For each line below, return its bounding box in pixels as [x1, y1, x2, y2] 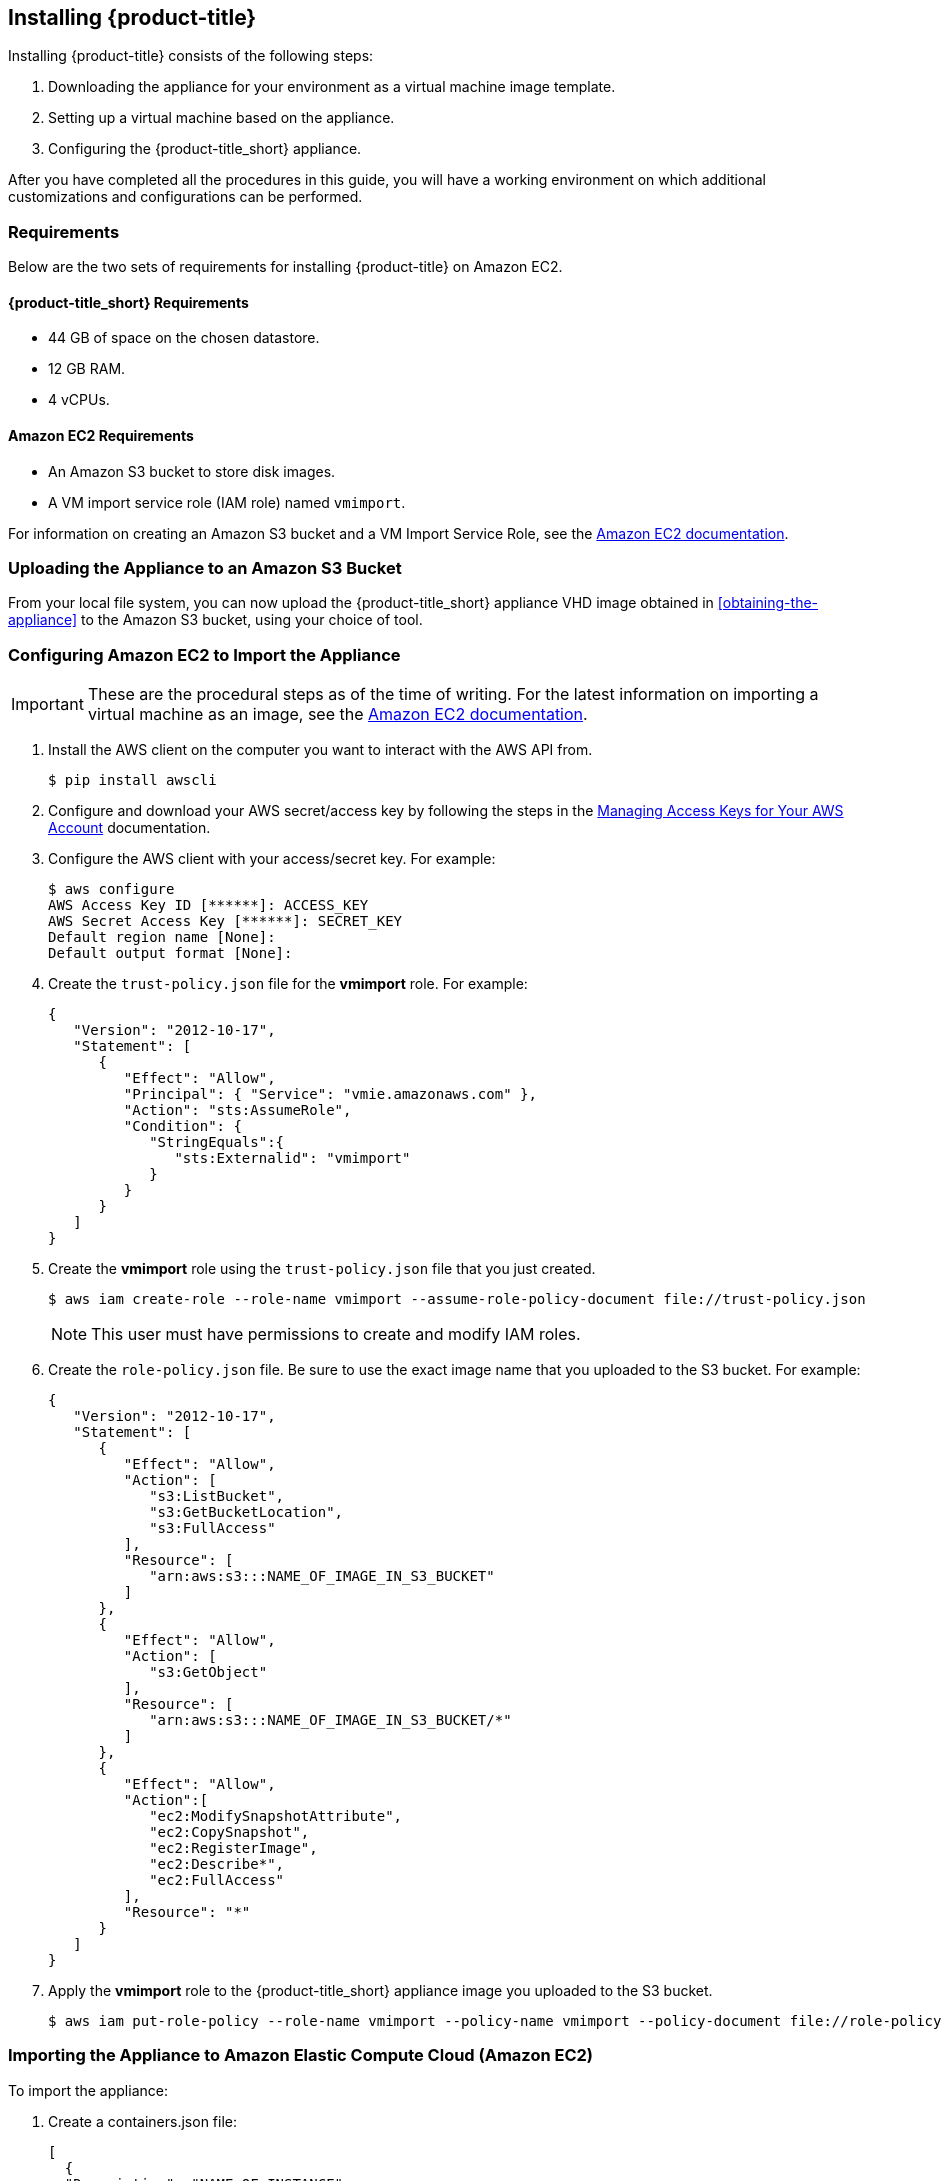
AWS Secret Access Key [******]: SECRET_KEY [48, 913, 403, 930]
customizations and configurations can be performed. [8, 188, 363, 206]
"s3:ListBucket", [149, 1488, 285, 1505]
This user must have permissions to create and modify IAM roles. [91, 1324, 581, 1345]
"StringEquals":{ [149, 1134, 285, 1151]
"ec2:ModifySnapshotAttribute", [149, 1808, 403, 1825]
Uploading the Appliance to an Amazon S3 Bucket [8, 557, 402, 578]
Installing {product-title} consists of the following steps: [8, 47, 374, 65]
